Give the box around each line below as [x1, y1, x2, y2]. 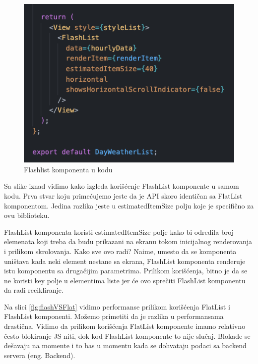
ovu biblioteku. [4, 210, 50, 220]
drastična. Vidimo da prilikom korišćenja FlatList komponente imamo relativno [4, 321, 246, 331]
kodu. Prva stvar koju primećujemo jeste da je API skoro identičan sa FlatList [4, 190, 243, 201]
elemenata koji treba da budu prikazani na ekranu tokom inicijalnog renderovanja [4, 236, 252, 247]
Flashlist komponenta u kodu [24, 164, 113, 174]
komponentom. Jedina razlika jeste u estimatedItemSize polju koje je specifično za [4, 200, 254, 210]
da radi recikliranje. [4, 285, 64, 295]
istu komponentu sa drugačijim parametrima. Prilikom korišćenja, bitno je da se [4, 265, 248, 276]
